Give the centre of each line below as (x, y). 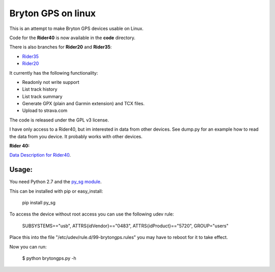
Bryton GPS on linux (53, 13)
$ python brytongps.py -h (49, 258)
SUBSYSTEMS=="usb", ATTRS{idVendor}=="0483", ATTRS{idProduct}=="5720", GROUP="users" (125, 226)
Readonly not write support (51, 82)
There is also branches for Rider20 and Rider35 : (61, 47)
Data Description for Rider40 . (40, 155)
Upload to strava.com (45, 111)
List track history (40, 89)
